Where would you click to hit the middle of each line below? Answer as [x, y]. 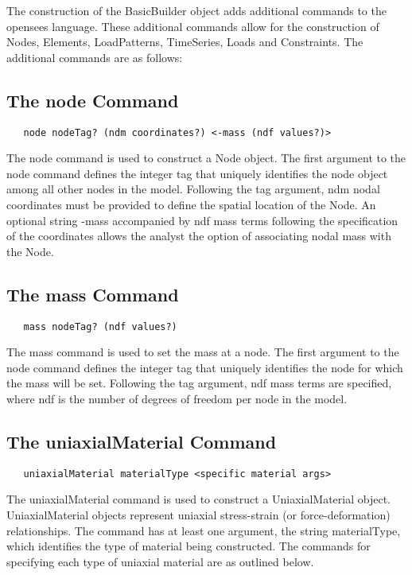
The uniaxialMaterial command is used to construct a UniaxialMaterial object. [198, 499]
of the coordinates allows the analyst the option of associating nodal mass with [199, 236]
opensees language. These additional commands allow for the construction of [193, 26]
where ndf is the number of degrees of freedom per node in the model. [177, 399]
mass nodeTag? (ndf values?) [100, 326]
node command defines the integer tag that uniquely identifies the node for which [205, 367]
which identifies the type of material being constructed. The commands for [189, 546]
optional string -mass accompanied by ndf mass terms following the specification [202, 220]
